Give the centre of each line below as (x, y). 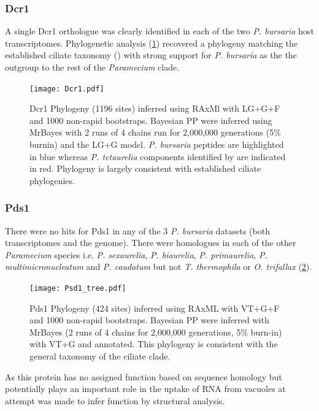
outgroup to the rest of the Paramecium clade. (92, 67)
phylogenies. (52, 180)
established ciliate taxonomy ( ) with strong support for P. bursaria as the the (151, 55)
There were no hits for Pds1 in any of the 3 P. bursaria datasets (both (137, 230)
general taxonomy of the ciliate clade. (100, 356)
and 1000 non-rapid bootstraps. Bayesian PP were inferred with (149, 320)
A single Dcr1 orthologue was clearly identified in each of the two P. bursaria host (159, 31)
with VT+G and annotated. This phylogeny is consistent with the (154, 344)
